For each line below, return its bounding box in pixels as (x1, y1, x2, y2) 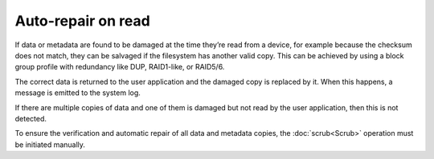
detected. (14, 113, 47, 123)
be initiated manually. (14, 140, 86, 149)
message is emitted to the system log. (14, 88, 141, 97)
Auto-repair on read (14, 12, 150, 30)
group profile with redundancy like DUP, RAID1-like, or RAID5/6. (14, 62, 225, 72)
